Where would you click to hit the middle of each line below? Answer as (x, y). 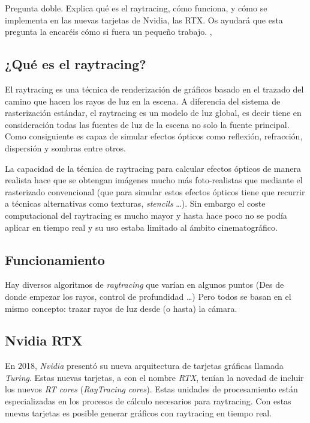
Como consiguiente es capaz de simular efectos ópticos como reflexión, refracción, (154, 136)
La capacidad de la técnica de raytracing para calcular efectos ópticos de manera (153, 168)
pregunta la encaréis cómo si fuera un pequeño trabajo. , (109, 32)
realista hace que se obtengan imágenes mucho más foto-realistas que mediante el (154, 180)
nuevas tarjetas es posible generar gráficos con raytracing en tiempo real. (139, 412)
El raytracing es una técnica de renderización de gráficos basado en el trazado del (154, 89)
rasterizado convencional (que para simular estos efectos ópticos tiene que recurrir (155, 191)
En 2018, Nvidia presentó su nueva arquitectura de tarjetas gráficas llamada (144, 366)
